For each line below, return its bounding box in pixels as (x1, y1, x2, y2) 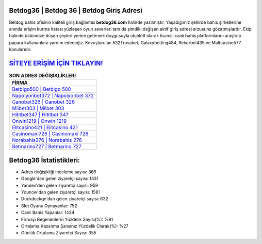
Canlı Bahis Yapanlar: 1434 (21, 210, 75, 215)
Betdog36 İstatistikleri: (9, 156, 80, 164)
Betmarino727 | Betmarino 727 (12, 143, 82, 150)
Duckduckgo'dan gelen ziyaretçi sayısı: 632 (21, 196, 109, 202)
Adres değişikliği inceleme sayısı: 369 (21, 169, 97, 175)
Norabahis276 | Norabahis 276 (12, 137, 82, 144)
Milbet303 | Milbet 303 (12, 105, 65, 112)
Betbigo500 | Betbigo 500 (12, 86, 71, 93)
